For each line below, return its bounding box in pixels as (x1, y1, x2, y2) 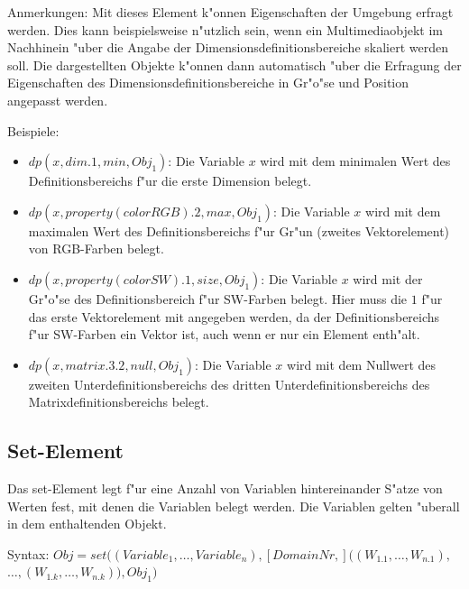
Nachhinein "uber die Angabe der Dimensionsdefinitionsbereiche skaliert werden (7, 38, 448, 57)
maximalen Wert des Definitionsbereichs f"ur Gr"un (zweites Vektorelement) (28, 221, 450, 240)
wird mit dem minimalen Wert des (260, 152, 451, 170)
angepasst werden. (7, 90, 108, 109)
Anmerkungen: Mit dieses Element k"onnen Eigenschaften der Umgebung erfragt (7, 3, 454, 21)
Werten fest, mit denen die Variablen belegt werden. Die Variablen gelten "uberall (7, 496, 460, 515)
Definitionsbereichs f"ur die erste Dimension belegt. (28, 171, 312, 190)
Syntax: (7, 544, 50, 563)
